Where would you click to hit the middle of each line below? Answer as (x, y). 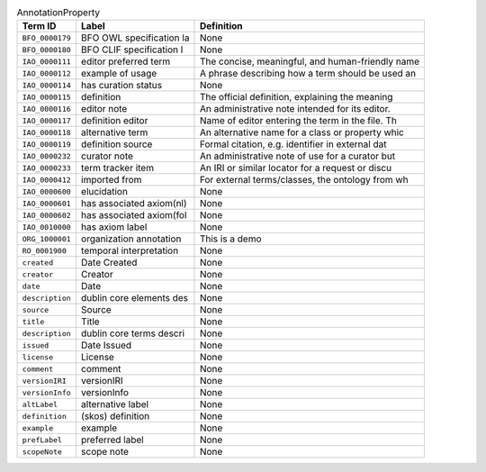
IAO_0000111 (46, 62)
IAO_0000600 (46, 191)
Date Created (109, 263)
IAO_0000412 (46, 180)
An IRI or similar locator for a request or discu (295, 168)
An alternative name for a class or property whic (301, 132)
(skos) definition (116, 416)
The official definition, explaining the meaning (296, 97)
